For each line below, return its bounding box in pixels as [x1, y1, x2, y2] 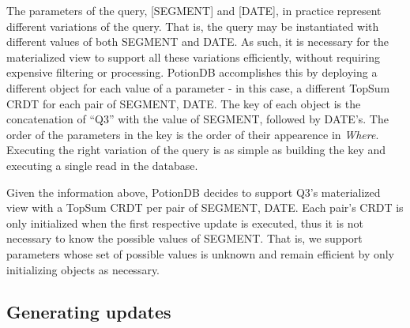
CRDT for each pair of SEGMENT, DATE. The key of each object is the [6, 95, 361, 111]
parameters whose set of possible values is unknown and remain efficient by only [6, 245, 395, 262]
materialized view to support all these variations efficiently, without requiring [6, 48, 380, 65]
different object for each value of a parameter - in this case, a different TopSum [6, 79, 390, 96]
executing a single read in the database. [6, 156, 198, 173]
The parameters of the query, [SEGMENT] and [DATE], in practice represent [6, 2, 382, 18]
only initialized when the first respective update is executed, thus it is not [6, 214, 363, 231]
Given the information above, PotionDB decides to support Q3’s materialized [6, 183, 381, 200]
